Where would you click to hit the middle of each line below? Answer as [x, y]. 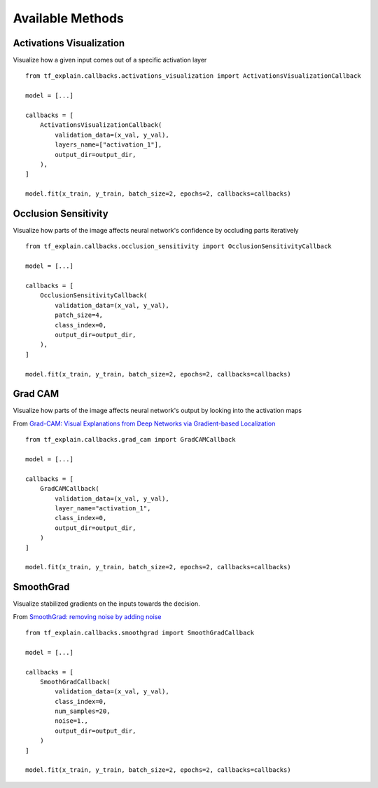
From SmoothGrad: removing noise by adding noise [87, 616]
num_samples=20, [83, 711]
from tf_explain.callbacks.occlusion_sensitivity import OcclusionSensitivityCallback [178, 246]
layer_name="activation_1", [103, 508]
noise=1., [72, 721]
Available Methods [68, 18]
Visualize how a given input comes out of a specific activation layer [110, 60]
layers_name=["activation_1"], [108, 145]
